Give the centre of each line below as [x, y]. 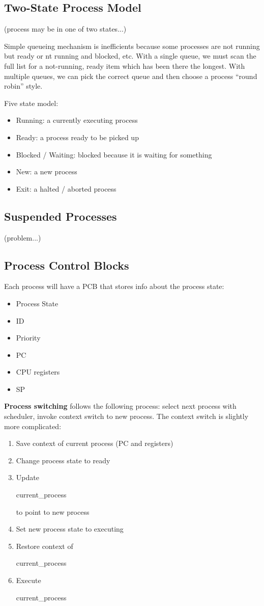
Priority [28, 338]
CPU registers [38, 372]
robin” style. [23, 86]
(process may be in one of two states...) [65, 29]
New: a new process [47, 172]
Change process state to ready [63, 460]
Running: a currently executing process [77, 120]
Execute [28, 580]
